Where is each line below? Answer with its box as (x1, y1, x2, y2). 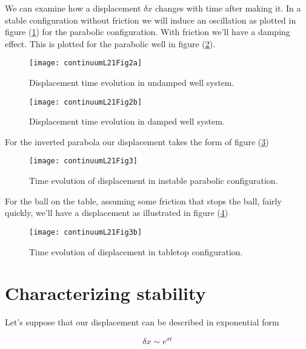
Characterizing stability (5, 281, 206, 305)
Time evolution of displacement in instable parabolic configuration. (29, 174, 278, 187)
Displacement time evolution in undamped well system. (29, 76, 234, 89)
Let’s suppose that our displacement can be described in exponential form (5, 316, 279, 328)
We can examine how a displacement (5, 2, 141, 14)
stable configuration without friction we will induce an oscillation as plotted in (5, 13, 296, 26)
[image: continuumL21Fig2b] (29, 97, 142, 106)
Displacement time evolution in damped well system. (29, 115, 225, 128)
